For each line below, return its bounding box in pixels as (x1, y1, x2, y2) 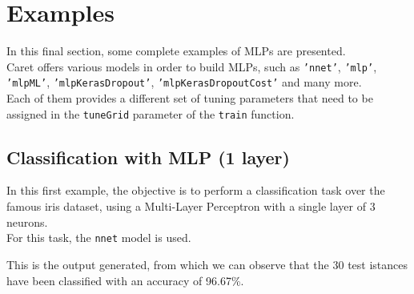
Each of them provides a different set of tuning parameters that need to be (6, 90, 373, 107)
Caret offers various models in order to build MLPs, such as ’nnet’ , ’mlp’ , (6, 58, 377, 75)
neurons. (6, 213, 48, 230)
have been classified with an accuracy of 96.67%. (6, 272, 244, 288)
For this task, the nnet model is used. (6, 229, 191, 246)
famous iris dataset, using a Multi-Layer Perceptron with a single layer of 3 (6, 198, 376, 215)
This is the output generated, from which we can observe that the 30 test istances (6, 256, 408, 272)
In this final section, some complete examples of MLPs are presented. (6, 42, 346, 59)
